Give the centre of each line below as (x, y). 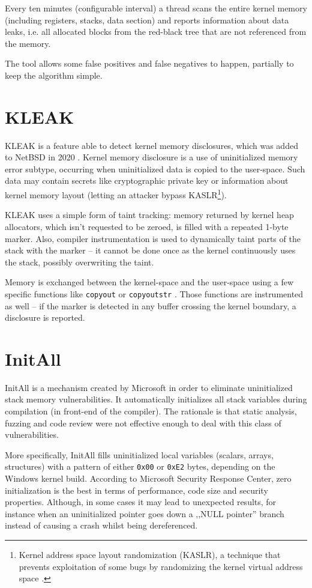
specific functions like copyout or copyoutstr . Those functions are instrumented (154, 293)
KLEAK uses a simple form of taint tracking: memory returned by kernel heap (149, 215)
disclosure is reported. (45, 317)
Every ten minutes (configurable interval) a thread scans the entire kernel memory (156, 8)
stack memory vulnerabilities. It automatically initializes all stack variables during (156, 399)
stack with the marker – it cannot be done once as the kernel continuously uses (150, 250)
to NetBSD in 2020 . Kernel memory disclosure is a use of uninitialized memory (151, 157)
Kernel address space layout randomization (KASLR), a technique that (150, 555)
